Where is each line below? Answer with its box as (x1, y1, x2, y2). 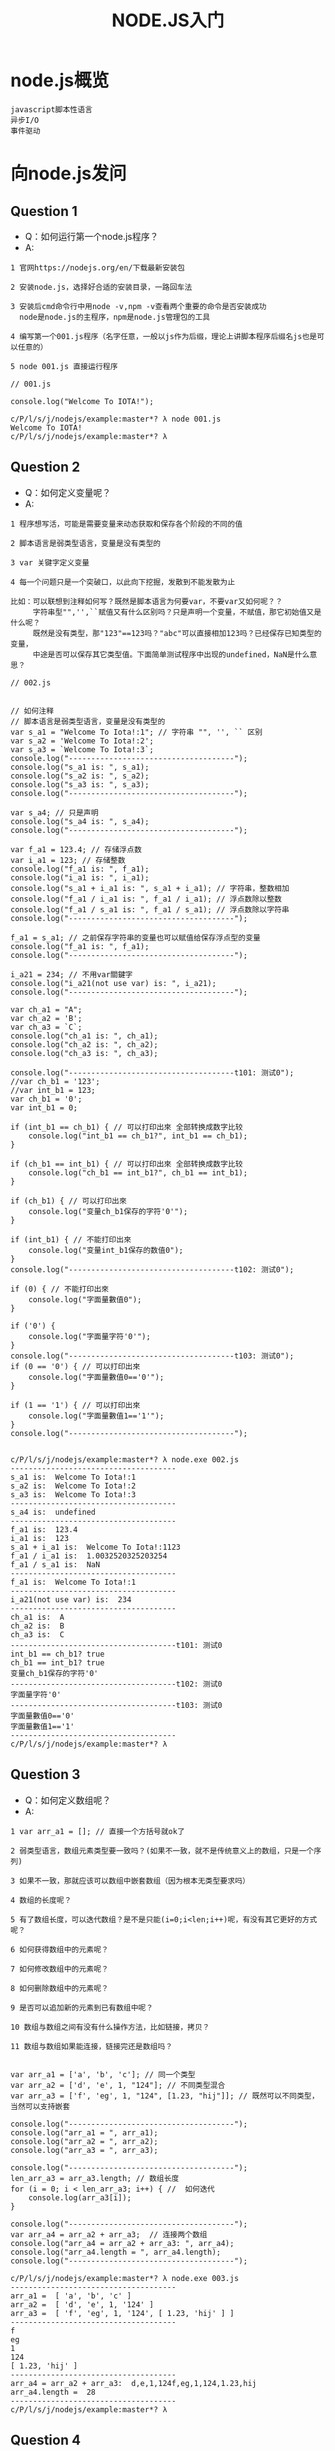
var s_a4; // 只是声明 (10, 807, 99, 818)
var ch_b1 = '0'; (10, 1094, 83, 1104)
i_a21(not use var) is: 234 (10, 1594, 132, 1605)
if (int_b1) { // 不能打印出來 (10, 1234, 132, 1245)
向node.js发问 (10, 162, 127, 185)
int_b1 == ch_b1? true (10, 1649, 105, 1659)
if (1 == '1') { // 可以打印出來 (10, 1400, 141, 1410)
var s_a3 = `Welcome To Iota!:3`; (10, 744, 155, 755)
